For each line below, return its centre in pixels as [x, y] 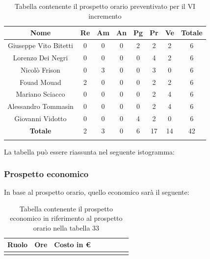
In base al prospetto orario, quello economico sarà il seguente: [97, 192]
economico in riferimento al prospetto [66, 218]
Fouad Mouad [40, 82]
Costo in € [72, 245]
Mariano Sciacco [40, 94]
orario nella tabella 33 [66, 227]
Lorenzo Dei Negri [40, 57]
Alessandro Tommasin [40, 106]
